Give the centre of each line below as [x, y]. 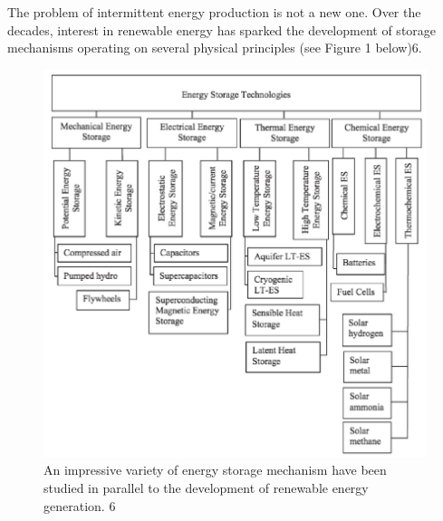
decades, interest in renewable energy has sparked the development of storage [222, 29]
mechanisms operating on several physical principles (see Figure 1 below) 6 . [215, 48]
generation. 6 [80, 505]
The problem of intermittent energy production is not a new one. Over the [214, 12]
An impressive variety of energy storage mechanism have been [215, 470]
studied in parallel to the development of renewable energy [206, 487]
